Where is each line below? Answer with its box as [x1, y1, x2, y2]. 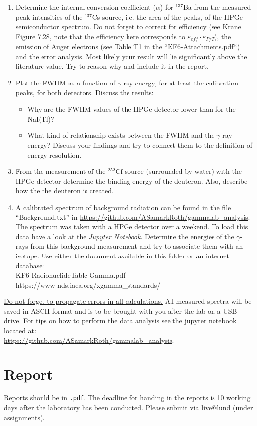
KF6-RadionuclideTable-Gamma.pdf [15, 270, 126, 280]
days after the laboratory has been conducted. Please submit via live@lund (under [4, 402, 253, 413]
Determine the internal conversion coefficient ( [15, 2, 156, 12]
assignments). [4, 412, 45, 422]
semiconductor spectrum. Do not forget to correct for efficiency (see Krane [15, 21, 241, 32]
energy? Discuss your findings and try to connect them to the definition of [27, 139, 253, 150]
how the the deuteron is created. [15, 185, 114, 196]
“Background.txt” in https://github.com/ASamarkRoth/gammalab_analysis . [15, 212, 250, 222]
